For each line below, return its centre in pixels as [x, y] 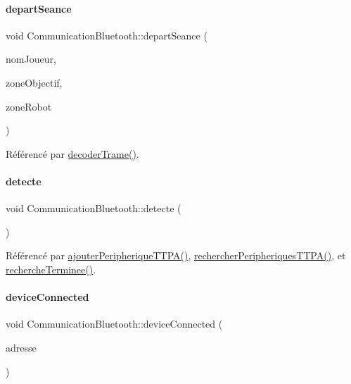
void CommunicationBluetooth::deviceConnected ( [114, 324]
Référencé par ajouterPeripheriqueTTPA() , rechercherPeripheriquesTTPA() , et [176, 255]
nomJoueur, [31, 59]
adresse [21, 347]
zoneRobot [29, 106]
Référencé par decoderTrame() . [72, 153]
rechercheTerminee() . [51, 269]
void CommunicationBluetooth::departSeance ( [107, 35]
